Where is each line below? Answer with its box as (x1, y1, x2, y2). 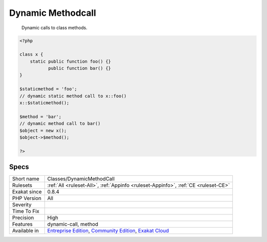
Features (12, 221, 33, 228)
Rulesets (12, 182, 32, 189)
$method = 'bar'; (19, 114, 62, 120)
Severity (12, 202, 32, 208)
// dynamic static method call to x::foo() (19, 93, 127, 99)
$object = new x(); (19, 127, 67, 133)
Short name (12, 175, 40, 182)
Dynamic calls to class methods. (21, 25, 88, 31)
